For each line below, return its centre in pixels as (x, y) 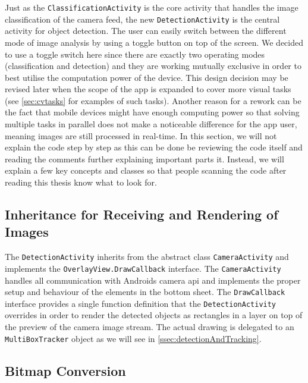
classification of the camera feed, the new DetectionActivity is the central (142, 19)
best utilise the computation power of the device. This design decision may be (147, 77)
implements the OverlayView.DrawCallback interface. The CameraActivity (143, 268)
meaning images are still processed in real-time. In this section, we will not (141, 135)
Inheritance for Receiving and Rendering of (142, 214)
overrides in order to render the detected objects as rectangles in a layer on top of (154, 315)
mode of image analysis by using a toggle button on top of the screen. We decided (154, 42)
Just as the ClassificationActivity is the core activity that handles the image (152, 7)
